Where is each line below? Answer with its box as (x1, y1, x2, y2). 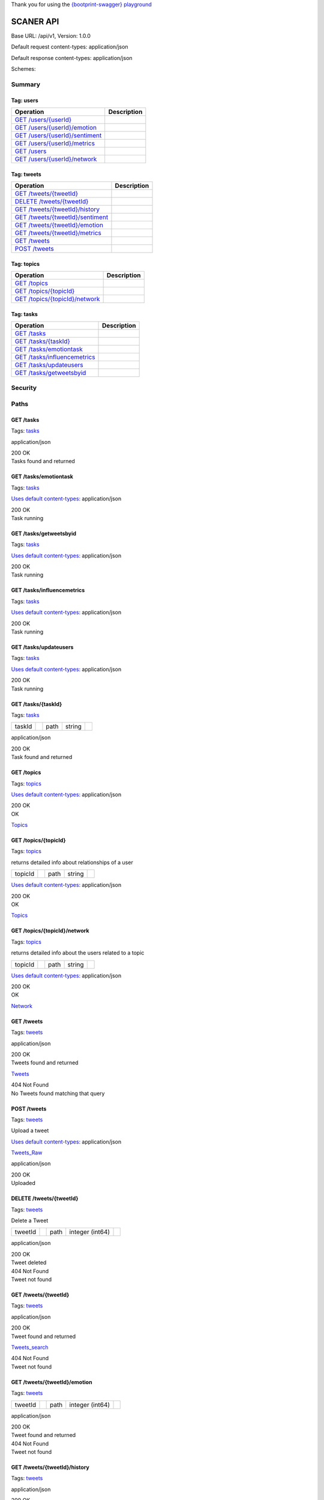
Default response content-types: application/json (11, 54, 133, 61)
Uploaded (11, 1180, 36, 1187)
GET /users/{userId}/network (14, 155, 97, 163)
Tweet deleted (11, 1259, 47, 1266)
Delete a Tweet (11, 1217, 49, 1224)
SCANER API (11, 16, 59, 26)
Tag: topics (11, 260, 40, 267)
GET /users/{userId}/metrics (14, 139, 95, 148)
